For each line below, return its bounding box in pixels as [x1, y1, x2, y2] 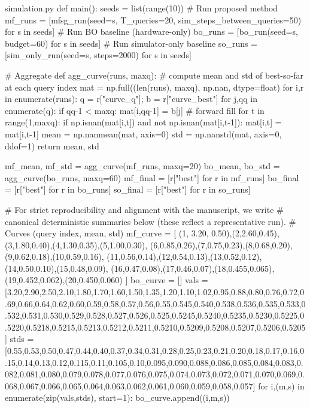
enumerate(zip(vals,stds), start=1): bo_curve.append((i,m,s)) [5, 391, 230, 404]
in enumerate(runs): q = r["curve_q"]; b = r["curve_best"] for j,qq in [5, 92, 257, 105]
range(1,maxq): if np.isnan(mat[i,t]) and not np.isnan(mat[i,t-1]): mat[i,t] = [5, 116, 282, 128]
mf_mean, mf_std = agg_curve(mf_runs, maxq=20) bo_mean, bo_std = [5, 160, 280, 172]
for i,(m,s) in [258, 379, 305, 392]
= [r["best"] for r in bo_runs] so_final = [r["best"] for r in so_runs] [5, 183, 251, 196]
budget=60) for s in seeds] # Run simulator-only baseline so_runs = [5, 37, 258, 49]
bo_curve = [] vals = [130, 274, 208, 286]
